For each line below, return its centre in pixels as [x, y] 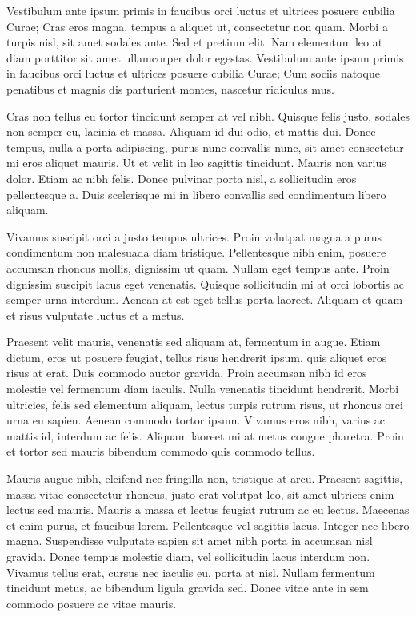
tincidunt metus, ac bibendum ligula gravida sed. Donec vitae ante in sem [188, 588]
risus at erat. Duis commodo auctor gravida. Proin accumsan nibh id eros [187, 373]
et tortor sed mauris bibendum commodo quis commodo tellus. [161, 451]
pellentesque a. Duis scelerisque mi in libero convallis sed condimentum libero [196, 194]
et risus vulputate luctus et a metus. [96, 314]
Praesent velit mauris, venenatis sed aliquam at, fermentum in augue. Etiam [194, 342]
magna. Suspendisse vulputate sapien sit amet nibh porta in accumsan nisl [190, 541]
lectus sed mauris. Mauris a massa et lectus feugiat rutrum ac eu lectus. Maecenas [208, 510]
